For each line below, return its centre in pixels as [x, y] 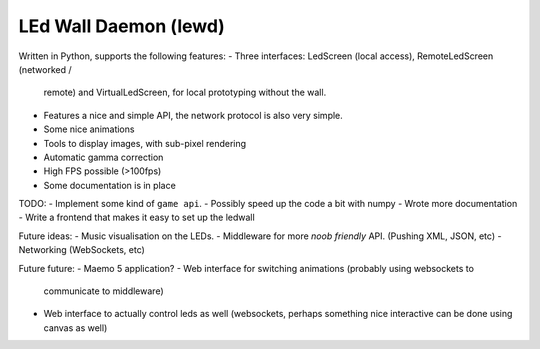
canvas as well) [75, 327]
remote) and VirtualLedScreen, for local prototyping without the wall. [185, 92]
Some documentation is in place [110, 185]
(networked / [45, 69]
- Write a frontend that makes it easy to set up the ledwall [136, 217]
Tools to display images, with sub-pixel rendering [145, 143]
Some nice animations [89, 129]
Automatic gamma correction [103, 157]
